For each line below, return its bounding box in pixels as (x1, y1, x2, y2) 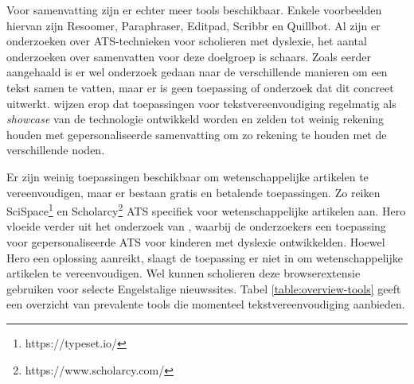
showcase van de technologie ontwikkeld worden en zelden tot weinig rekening (6, 111, 385, 127)
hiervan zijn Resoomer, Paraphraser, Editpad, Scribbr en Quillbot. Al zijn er (6, 17, 381, 33)
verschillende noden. (6, 142, 105, 158)
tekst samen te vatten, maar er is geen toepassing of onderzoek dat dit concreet (6, 79, 394, 95)
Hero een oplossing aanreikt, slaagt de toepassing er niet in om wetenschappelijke (6, 249, 403, 266)
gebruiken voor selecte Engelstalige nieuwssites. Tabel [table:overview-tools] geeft (6, 280, 401, 297)
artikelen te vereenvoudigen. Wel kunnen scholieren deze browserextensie (6, 265, 361, 281)
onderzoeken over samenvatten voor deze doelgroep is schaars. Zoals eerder (6, 48, 371, 64)
